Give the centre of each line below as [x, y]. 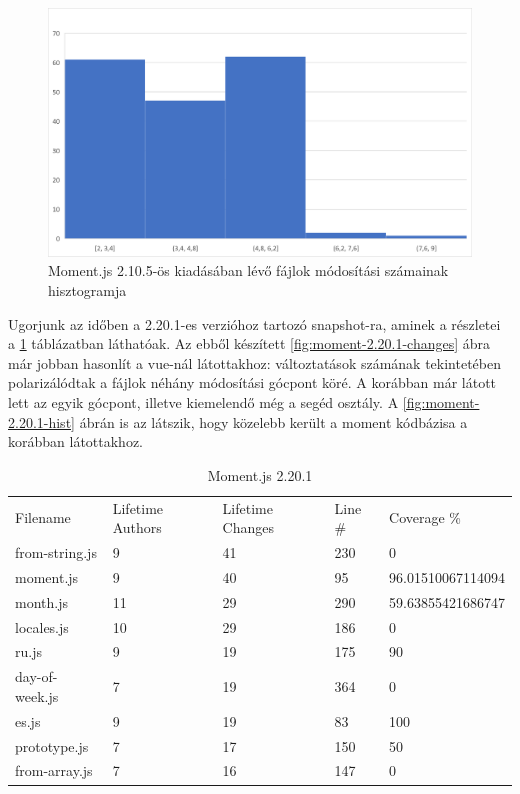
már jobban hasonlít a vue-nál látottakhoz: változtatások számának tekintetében [255, 362]
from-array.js [54, 770]
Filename [43, 517]
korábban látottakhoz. [76, 441]
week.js [37, 695]
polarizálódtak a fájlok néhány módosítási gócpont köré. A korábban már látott [252, 382]
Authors [137, 527]
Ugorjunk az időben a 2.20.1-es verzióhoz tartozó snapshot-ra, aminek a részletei [254, 323]
